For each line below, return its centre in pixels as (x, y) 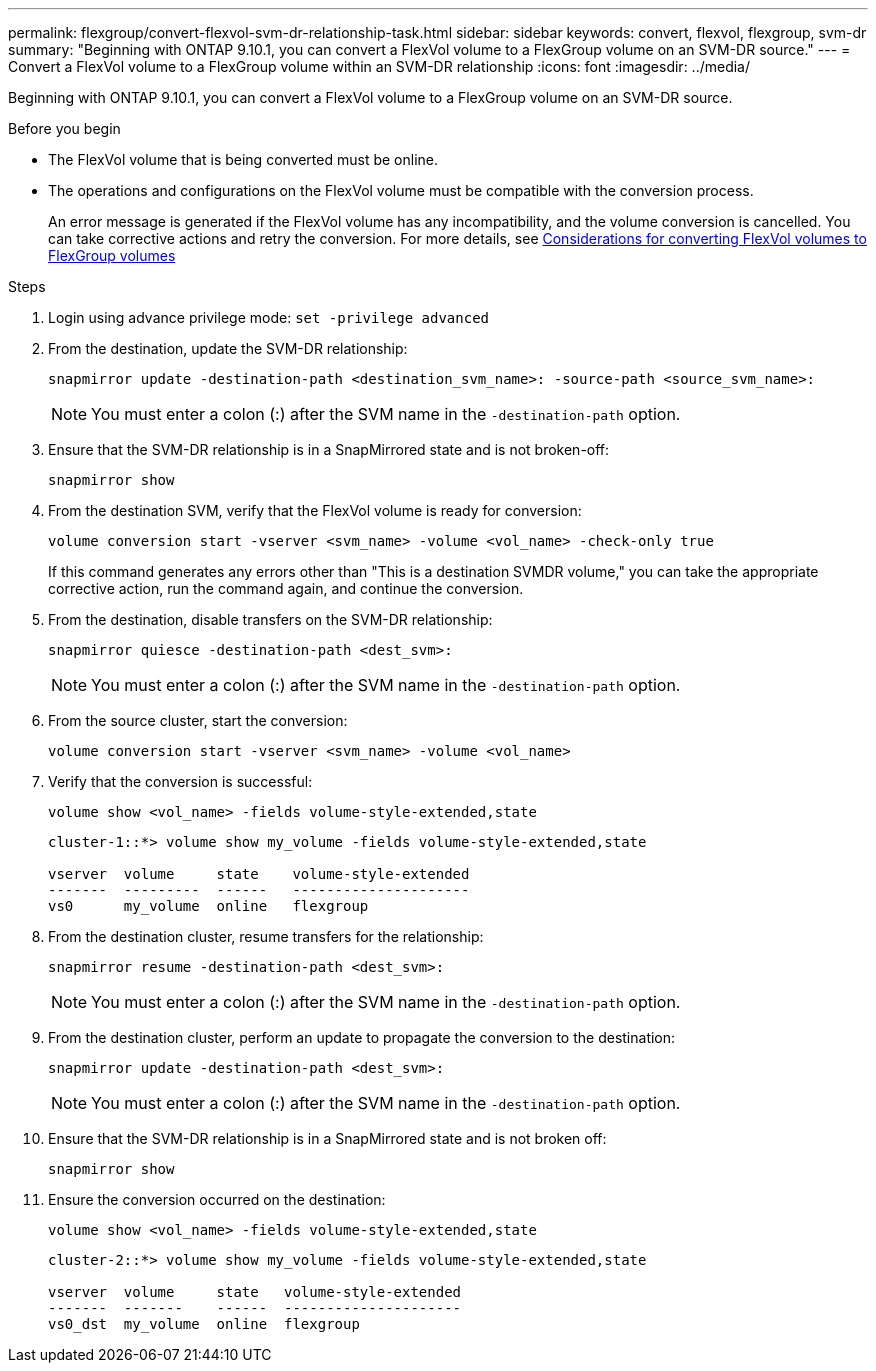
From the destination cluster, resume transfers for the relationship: (266, 936)
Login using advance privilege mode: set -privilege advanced (268, 317)
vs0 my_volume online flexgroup (208, 906)
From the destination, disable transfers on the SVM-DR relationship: (270, 619)
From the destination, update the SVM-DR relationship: (228, 348)
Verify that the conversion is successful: (180, 781)
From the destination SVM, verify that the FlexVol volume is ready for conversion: (315, 510)
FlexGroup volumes (112, 255)
